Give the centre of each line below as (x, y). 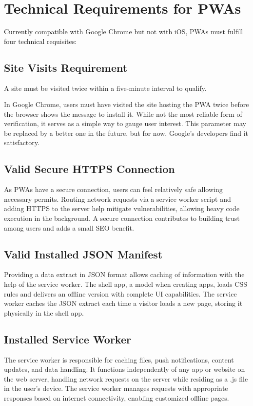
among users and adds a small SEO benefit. (69, 227)
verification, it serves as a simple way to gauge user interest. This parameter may (125, 123)
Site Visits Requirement (66, 67)
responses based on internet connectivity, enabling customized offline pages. (117, 398)
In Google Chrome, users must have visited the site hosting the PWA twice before (126, 104)
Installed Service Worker (68, 339)
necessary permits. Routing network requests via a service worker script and (117, 199)
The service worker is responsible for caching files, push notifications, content (119, 359)
